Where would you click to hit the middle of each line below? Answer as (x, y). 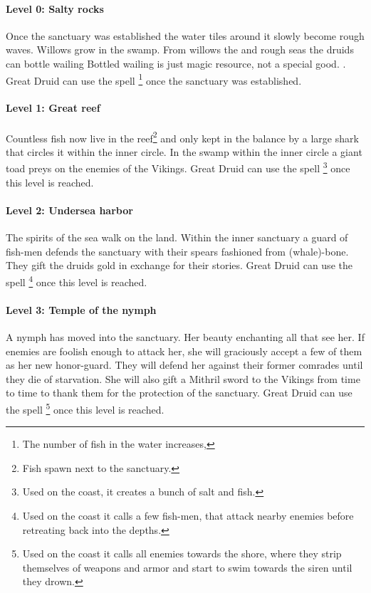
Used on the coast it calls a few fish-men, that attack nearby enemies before (188, 515)
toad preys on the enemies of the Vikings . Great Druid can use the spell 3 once (178, 167)
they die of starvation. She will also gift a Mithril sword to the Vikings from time (183, 378)
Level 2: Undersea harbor (69, 210)
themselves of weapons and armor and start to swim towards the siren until (187, 567)
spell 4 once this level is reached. (77, 280)
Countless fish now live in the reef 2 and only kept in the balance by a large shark (182, 137)
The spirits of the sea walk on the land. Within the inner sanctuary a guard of (177, 237)
